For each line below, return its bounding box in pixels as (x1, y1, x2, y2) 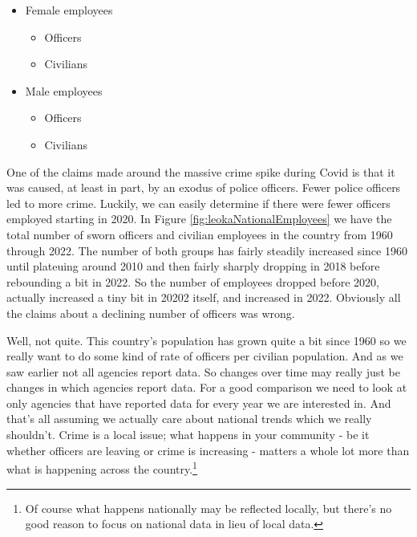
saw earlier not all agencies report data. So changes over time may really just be (6, 363, 400, 380)
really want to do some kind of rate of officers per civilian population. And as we (6, 348, 403, 364)
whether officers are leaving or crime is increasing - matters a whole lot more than (6, 441, 410, 458)
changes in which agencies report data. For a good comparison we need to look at (6, 379, 407, 396)
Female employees (25, 2, 113, 18)
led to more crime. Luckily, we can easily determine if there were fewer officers (6, 194, 391, 211)
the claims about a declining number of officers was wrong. (6, 304, 295, 321)
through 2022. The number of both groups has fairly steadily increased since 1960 (6, 242, 407, 258)
